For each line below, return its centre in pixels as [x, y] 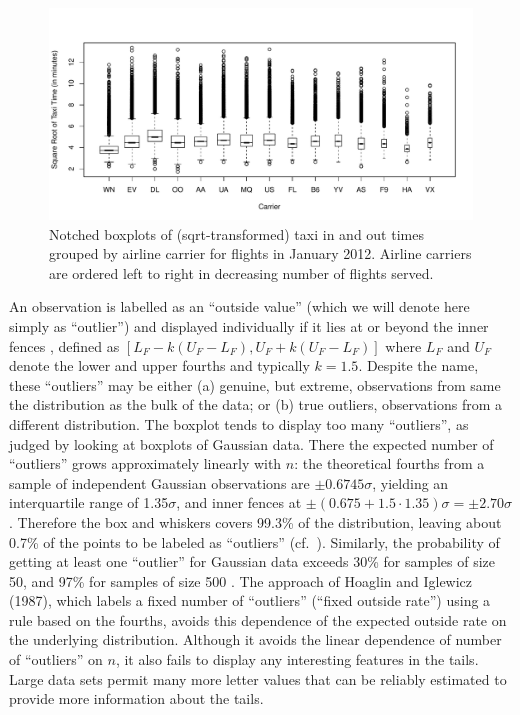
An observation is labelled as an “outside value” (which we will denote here [239, 306]
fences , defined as [64, 345]
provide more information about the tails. [136, 698]
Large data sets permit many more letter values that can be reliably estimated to [258, 678]
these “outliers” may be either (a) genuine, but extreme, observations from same [255, 384]
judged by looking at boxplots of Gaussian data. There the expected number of [251, 443]
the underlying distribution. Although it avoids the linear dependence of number [255, 639]
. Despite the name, [418, 365]
